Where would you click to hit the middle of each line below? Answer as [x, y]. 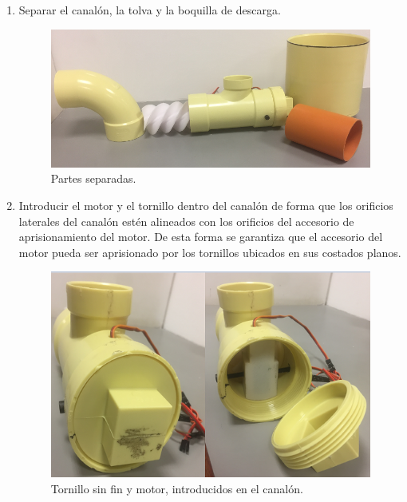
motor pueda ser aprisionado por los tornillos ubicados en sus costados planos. [210, 252]
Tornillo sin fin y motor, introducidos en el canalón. [177, 489]
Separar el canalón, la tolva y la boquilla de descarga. [150, 10]
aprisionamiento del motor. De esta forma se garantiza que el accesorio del [201, 237]
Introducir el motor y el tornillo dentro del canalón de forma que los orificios [206, 206]
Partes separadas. [93, 178]
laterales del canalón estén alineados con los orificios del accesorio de [186, 221]
